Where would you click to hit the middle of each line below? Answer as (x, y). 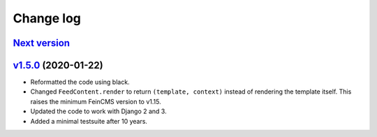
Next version (41, 43)
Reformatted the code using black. (80, 82)
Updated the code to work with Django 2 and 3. (98, 111)
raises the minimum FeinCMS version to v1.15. (96, 101)
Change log (47, 18)
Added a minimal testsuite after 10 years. (89, 121)
